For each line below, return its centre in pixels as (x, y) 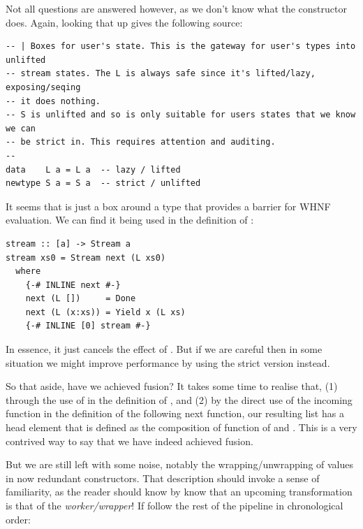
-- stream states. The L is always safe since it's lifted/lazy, (161, 74)
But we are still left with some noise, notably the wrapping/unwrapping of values (180, 464)
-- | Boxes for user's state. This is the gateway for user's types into (181, 46)
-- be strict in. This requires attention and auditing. (141, 142)
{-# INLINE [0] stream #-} (88, 326)
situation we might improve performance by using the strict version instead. (168, 362)
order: (18, 519)
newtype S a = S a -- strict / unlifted (103, 183)
